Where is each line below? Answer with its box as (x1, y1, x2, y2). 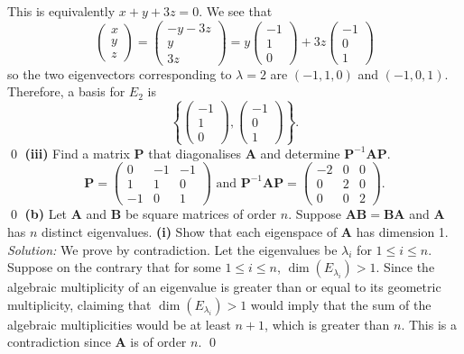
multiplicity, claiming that (7, 295, 152, 313)
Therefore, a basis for (7, 82, 125, 101)
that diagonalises (148, 143, 242, 162)
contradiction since (7, 332, 111, 351)
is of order (130, 332, 187, 351)
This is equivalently (7, 2, 116, 20)
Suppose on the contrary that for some (7, 258, 221, 277)
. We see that (199, 2, 273, 20)
